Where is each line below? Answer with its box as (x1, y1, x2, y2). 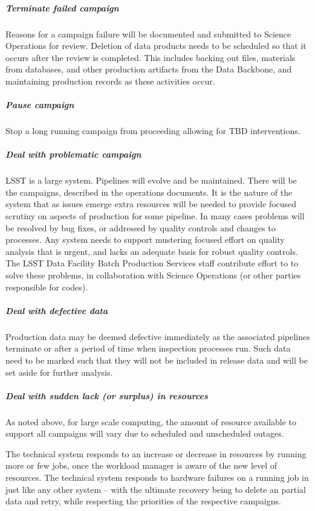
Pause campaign (5, 98, 74, 111)
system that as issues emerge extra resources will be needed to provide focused (5, 198, 297, 210)
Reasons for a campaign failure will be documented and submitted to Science (5, 27, 291, 40)
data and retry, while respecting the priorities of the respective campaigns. (5, 495, 281, 507)
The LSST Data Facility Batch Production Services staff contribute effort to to (5, 257, 299, 269)
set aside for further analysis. (5, 365, 113, 378)
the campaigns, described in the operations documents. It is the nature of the (5, 185, 293, 198)
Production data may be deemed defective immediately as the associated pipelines (5, 330, 310, 342)
